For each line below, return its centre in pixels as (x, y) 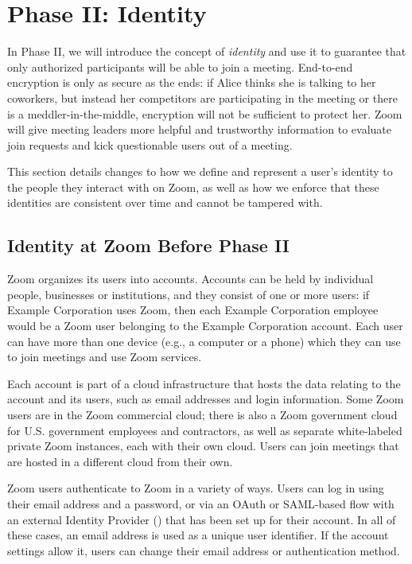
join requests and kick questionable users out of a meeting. (150, 144)
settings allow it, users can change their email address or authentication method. (204, 550)
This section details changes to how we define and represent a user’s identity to (200, 171)
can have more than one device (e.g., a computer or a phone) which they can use (204, 341)
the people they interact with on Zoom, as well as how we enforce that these (193, 187)
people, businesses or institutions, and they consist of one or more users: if (189, 294)
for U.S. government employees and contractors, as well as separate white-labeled (205, 430)
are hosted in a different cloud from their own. (120, 461)
